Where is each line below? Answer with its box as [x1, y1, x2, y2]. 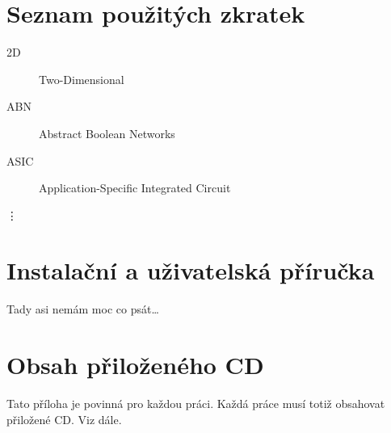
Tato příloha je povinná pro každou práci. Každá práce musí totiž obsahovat [6, 395, 385, 412]
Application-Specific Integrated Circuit [39, 179, 231, 196]
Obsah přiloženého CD [6, 348, 264, 381]
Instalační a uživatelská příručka [6, 254, 375, 287]
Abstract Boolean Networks [39, 124, 175, 141]
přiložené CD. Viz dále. [6, 410, 122, 427]
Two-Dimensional [39, 70, 124, 87]
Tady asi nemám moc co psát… [6, 301, 159, 317]
